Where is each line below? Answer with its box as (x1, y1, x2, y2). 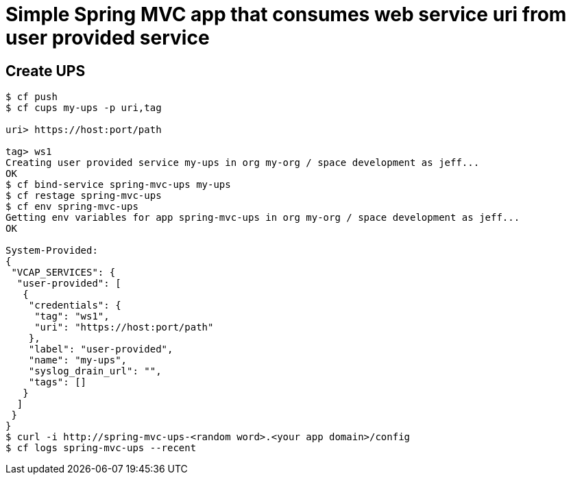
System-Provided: (5, 245, 98, 256)
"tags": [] (28, 376, 87, 388)
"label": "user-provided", (28, 344, 173, 355)
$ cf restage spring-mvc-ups (5, 190, 162, 202)
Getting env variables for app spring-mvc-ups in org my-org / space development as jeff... (5, 212, 520, 224)
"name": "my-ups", (28, 355, 127, 366)
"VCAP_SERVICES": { (11, 267, 116, 278)
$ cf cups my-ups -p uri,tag (5, 102, 162, 114)
